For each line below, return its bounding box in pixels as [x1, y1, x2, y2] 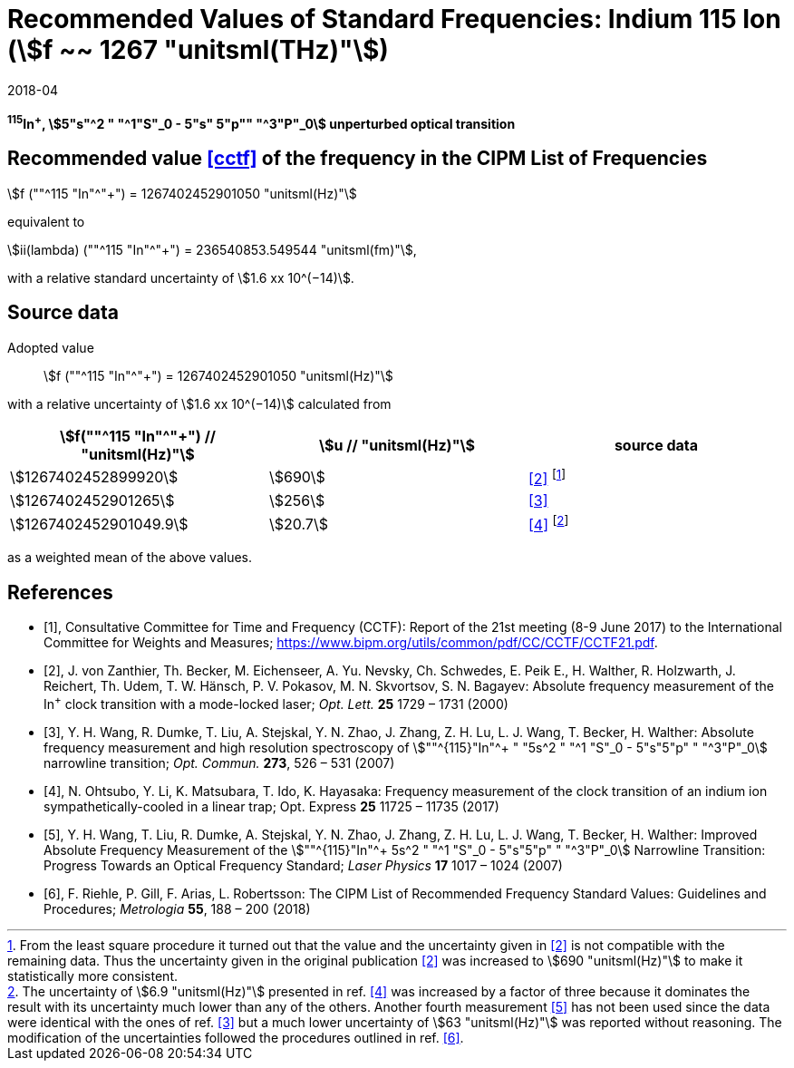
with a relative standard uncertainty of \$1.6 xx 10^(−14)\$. [7, 269, 354, 286]
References [7, 580, 113, 604]
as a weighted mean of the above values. [7, 549, 252, 566]
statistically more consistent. [7, 967, 179, 984]
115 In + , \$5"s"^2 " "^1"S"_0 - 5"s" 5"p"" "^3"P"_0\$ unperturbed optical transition [7, 113, 516, 131]
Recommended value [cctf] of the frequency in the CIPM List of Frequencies [7, 147, 708, 170]
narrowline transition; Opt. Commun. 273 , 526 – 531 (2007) [44, 754, 395, 771]
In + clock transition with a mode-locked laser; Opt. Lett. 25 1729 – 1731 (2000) [44, 694, 508, 712]
